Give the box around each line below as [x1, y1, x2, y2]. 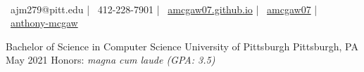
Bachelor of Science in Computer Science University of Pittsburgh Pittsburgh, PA [6, 38, 358, 53]
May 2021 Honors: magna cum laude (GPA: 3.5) [6, 52, 215, 67]
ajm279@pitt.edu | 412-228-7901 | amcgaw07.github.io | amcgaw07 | [10, 1, 318, 16]
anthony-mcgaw [11, 15, 78, 30]
